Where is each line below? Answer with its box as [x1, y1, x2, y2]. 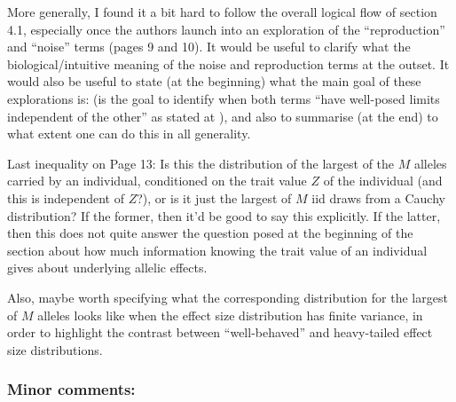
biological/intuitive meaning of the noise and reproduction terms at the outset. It [7, 54, 450, 73]
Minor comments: [7, 378, 136, 400]
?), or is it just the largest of [137, 188, 292, 207]
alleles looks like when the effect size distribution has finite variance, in [37, 305, 423, 324]
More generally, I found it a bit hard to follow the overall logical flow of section [7, 3, 437, 20]
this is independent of [7, 188, 125, 207]
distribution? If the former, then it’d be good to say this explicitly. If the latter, [7, 206, 441, 225]
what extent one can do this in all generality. [7, 124, 251, 143]
